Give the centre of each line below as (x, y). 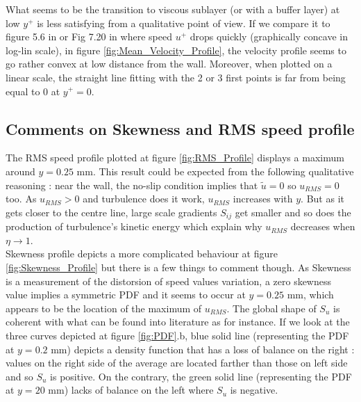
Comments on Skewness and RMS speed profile (180, 128)
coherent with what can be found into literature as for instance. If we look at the (178, 322)
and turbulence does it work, (144, 199)
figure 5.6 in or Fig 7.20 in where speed (89, 37)
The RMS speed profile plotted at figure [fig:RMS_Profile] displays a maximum (175, 158)
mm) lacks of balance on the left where (131, 390)
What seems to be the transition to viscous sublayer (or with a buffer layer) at (173, 9)
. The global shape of (271, 308)
